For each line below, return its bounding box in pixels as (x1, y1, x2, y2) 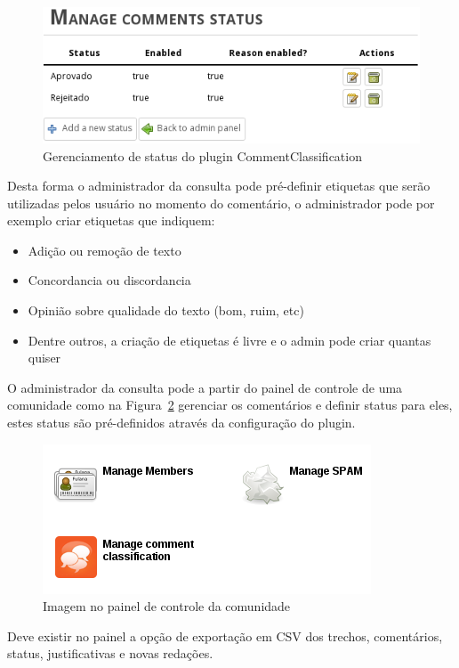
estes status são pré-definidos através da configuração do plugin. (7, 413, 356, 432)
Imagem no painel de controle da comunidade (43, 597, 291, 615)
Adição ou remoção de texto (28, 240, 181, 259)
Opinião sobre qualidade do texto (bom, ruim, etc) (28, 301, 304, 320)
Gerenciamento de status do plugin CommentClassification (43, 146, 362, 165)
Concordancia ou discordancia (28, 271, 191, 289)
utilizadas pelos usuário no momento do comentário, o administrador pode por (7, 193, 435, 212)
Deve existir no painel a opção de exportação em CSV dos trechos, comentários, (7, 626, 443, 645)
